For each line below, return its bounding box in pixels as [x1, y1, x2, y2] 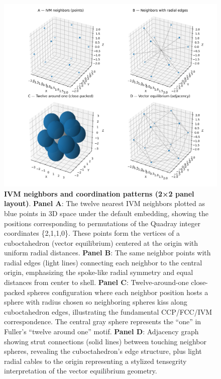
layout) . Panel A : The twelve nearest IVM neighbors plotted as [4, 198, 205, 209]
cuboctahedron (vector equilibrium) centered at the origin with [4, 237, 198, 248]
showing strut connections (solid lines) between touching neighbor [4, 336, 206, 346]
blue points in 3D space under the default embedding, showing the [4, 208, 208, 218]
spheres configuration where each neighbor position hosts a [27, 287, 208, 297]
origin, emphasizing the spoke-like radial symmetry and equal [4, 267, 193, 277]
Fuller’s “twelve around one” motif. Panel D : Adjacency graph [4, 326, 199, 337]
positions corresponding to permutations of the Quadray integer [4, 218, 200, 228]
